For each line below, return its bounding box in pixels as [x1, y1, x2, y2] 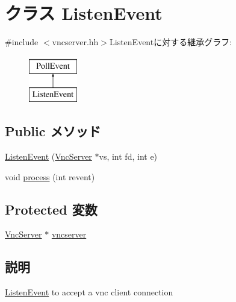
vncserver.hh [52, 36, 99, 48]
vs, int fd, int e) [99, 150, 158, 163]
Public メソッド [5, 122, 101, 140]
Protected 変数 [5, 200, 98, 218]
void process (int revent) [5, 170, 95, 183]
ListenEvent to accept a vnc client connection [5, 286, 173, 298]
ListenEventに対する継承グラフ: [110, 36, 232, 48]
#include [5, 36, 39, 48]
